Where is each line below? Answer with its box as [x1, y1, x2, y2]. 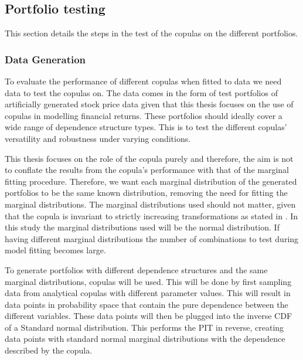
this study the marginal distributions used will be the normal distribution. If [5, 221, 280, 233]
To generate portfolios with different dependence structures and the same [5, 263, 268, 276]
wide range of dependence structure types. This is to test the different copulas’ [5, 121, 287, 133]
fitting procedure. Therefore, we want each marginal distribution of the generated [5, 175, 297, 187]
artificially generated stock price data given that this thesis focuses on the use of [5, 98, 294, 110]
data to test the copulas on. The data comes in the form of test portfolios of [5, 86, 278, 99]
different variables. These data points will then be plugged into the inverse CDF [5, 310, 292, 322]
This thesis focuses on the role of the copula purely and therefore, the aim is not [5, 152, 294, 164]
